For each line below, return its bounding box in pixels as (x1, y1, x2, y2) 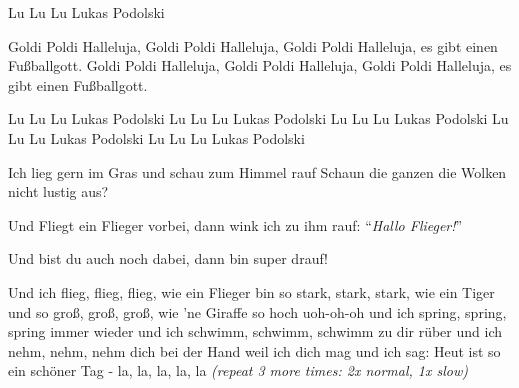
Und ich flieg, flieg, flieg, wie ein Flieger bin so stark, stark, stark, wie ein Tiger (8, 281, 495, 302)
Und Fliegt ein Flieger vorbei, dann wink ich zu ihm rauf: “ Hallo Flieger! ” (8, 214, 463, 235)
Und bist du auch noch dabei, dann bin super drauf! (8, 248, 328, 269)
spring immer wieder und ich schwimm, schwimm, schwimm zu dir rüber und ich (8, 321, 503, 342)
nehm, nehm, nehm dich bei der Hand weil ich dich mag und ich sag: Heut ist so (8, 340, 501, 361)
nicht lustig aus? (8, 181, 109, 202)
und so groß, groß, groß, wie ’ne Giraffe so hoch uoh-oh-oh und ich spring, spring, (8, 301, 507, 322)
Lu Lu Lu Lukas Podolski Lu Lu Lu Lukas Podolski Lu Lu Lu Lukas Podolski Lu (8, 108, 509, 129)
